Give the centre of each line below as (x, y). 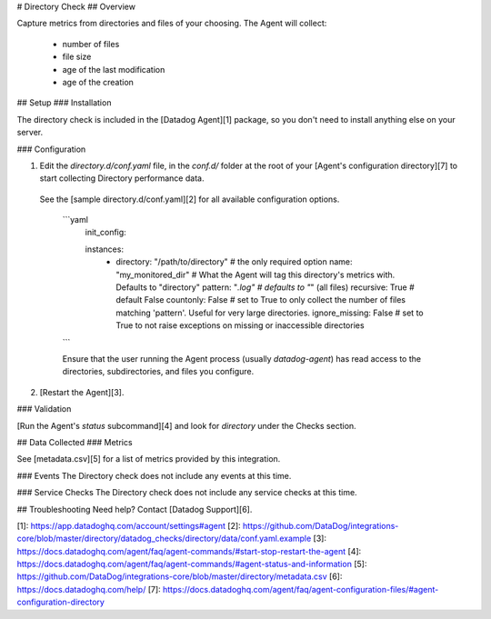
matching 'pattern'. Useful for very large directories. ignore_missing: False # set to (270, 313)
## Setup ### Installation (64, 103)
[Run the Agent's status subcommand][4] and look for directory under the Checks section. (186, 425)
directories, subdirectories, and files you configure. (158, 372)
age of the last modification (114, 69)
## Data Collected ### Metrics (75, 442)
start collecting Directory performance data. (122, 178)
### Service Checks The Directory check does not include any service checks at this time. (187, 493)
